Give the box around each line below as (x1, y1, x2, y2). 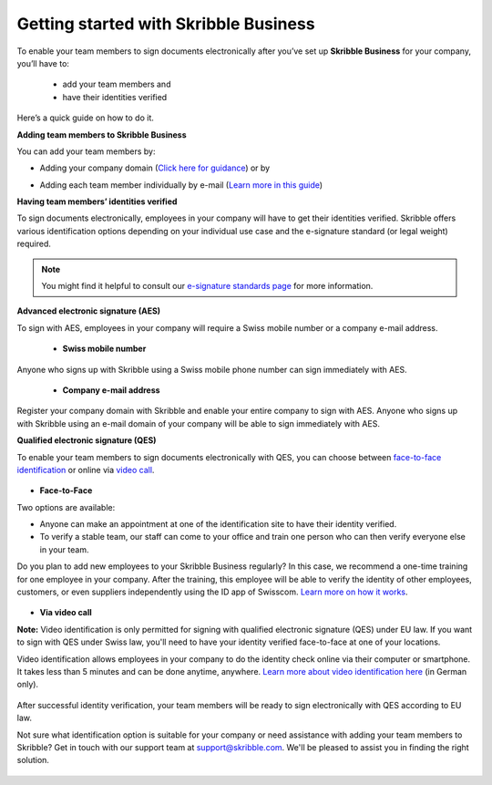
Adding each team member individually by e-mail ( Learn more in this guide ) (39, 179, 323, 191)
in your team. (39, 543, 89, 555)
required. (16, 238, 52, 250)
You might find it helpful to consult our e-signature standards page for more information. (41, 281, 374, 292)
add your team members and (62, 78, 171, 90)
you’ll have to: (16, 57, 70, 68)
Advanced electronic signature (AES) (16, 305, 161, 316)
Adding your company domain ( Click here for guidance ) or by (39, 162, 271, 173)
